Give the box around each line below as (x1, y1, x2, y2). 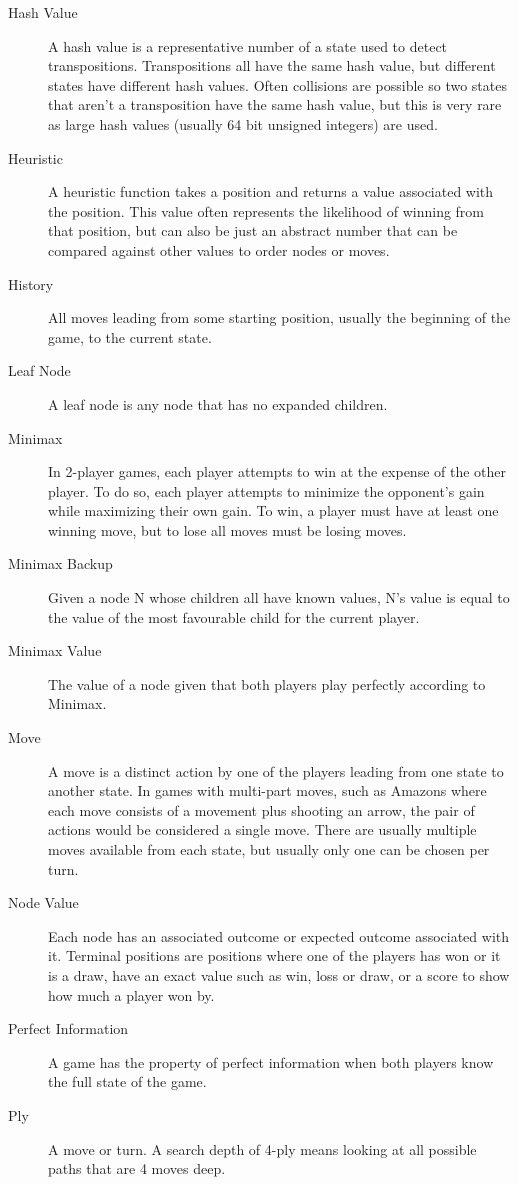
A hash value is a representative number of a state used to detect (48, 35, 448, 56)
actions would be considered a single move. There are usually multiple (48, 819, 477, 840)
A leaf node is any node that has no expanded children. (48, 393, 388, 414)
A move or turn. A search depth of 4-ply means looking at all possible (48, 1138, 477, 1159)
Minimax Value (8, 640, 102, 661)
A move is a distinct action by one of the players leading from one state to (48, 760, 504, 781)
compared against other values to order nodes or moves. (48, 239, 390, 260)
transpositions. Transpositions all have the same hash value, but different (48, 55, 496, 76)
